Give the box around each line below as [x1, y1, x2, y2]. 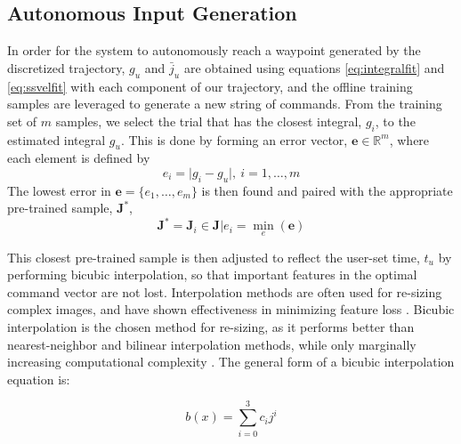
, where [389, 130, 430, 149]
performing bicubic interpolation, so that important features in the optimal [7, 265, 417, 284]
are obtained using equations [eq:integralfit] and [183, 58, 445, 77]
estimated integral [7, 130, 106, 149]
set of [7, 111, 37, 130]
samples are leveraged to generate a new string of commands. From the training [7, 94, 442, 113]
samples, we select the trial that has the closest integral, [55, 111, 362, 130]
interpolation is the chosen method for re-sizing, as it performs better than [7, 318, 415, 336]
